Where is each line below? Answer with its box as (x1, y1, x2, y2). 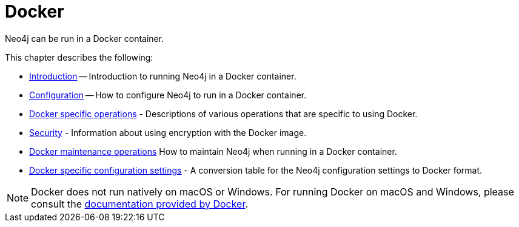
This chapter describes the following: (5, 52, 153, 63)
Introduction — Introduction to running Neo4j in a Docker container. (29, 70, 296, 81)
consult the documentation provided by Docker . (31, 197, 249, 210)
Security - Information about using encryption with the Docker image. (29, 127, 307, 138)
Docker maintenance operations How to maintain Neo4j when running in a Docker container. (29, 146, 397, 157)
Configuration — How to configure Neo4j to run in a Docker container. (29, 89, 307, 100)
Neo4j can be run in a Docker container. (5, 33, 164, 44)
